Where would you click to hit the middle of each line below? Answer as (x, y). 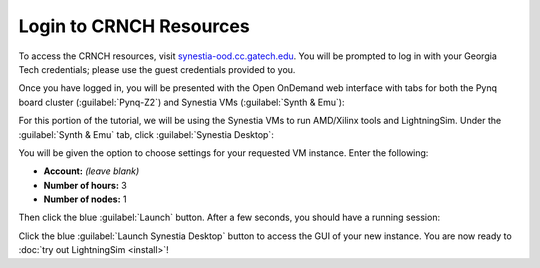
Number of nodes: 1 (85, 199)
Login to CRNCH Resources (134, 26)
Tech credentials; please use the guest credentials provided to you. (157, 69)
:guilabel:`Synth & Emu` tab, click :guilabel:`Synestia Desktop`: (146, 134)
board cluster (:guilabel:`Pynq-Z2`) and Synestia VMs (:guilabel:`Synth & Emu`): (181, 102)
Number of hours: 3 (85, 185)
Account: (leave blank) (91, 171)
